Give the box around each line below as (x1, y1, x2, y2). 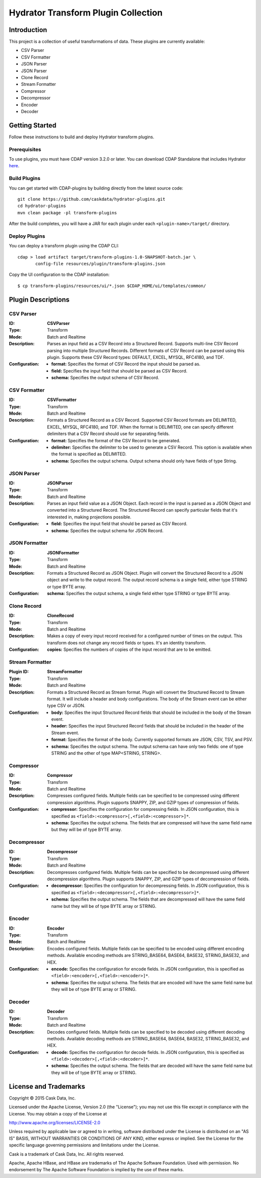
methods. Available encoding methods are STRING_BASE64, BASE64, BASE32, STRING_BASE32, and (47, 952, 249, 958)
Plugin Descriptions (9, 295, 70, 304)
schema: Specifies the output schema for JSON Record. (51, 528, 164, 533)
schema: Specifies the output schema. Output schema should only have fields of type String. (51, 458, 237, 464)
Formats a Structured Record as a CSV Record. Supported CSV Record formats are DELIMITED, (47, 417, 237, 423)
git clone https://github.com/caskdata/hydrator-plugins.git (17, 196, 165, 202)
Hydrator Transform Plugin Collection (9, 7, 163, 18)
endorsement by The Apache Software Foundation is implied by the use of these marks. (9, 1167, 184, 1173)
